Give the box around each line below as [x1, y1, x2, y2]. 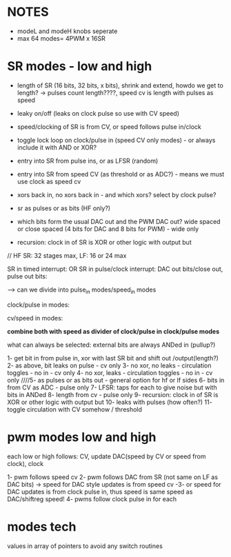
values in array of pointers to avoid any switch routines [7, 542, 163, 550]
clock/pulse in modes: [7, 301, 70, 309]
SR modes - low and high [7, 59, 152, 74]
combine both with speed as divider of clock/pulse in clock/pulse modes [7, 327, 219, 335]
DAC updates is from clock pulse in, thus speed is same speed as [7, 487, 193, 496]
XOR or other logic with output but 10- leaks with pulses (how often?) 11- [7, 398, 212, 406]
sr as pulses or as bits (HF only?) [17, 204, 111, 212]
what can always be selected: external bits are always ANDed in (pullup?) [7, 341, 216, 349]
